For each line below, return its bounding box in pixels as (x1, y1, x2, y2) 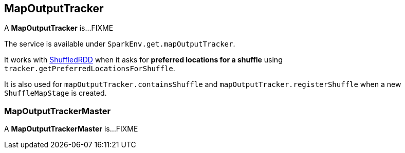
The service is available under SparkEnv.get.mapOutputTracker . (4, 39, 235, 49)
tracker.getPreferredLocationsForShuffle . (4, 64, 175, 73)
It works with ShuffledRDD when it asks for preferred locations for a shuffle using (4, 55, 283, 64)
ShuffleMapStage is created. (4, 89, 107, 98)
